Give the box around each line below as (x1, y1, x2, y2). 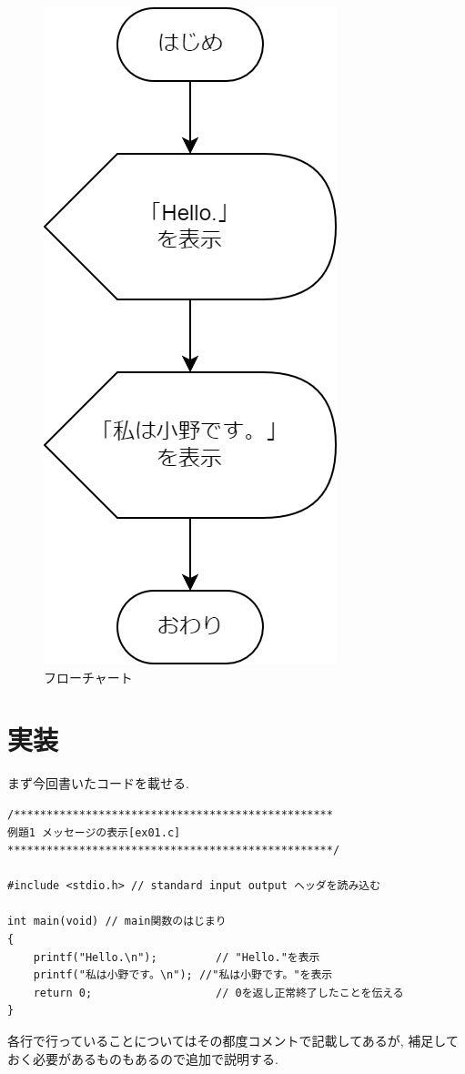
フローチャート (44, 667, 133, 686)
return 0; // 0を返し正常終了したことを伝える (33, 986, 404, 999)
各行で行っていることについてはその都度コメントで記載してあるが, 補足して (7, 1031, 459, 1050)
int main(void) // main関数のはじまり (7, 915, 227, 928)
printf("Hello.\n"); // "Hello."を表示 (33, 950, 320, 964)
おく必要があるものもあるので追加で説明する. (7, 1049, 278, 1068)
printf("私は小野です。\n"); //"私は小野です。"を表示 (33, 968, 333, 982)
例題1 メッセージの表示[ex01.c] (7, 826, 181, 839)
